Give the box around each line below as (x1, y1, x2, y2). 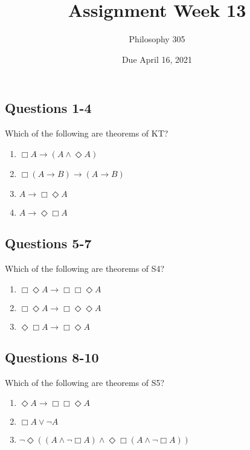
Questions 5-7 (5, 234, 92, 252)
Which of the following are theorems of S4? (5, 262, 165, 274)
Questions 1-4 (5, 98, 92, 117)
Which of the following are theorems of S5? (5, 376, 165, 388)
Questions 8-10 (5, 347, 99, 366)
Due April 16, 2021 (121, 53, 193, 65)
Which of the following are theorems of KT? (5, 127, 168, 140)
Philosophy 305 (129, 33, 185, 45)
